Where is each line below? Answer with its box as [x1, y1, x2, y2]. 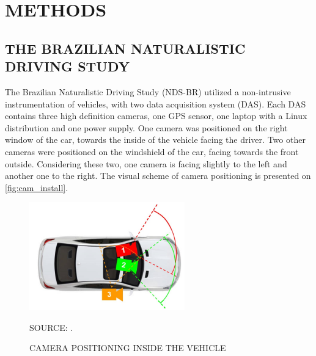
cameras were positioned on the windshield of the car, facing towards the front [5, 145, 299, 158]
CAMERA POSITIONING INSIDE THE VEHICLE [29, 341, 226, 354]
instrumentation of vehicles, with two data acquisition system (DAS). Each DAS [5, 97, 306, 110]
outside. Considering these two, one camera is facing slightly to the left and [5, 157, 287, 170]
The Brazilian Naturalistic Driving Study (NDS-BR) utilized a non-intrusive [5, 85, 291, 98]
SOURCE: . [29, 321, 73, 333]
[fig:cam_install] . [5, 181, 68, 194]
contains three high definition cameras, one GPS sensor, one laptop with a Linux [5, 109, 307, 122]
